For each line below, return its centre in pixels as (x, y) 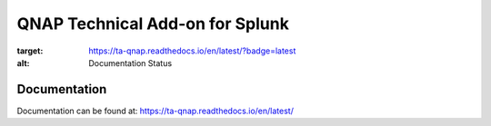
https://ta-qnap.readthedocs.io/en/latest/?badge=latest (192, 51)
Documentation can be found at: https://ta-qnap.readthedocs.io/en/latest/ (155, 111)
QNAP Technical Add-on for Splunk (153, 24)
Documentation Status (130, 63)
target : (30, 51)
